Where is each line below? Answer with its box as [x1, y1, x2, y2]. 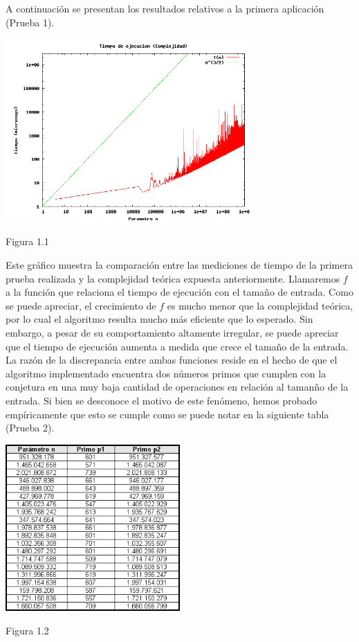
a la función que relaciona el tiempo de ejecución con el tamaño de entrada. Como [6, 285, 353, 299]
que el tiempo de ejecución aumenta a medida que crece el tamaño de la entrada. [6, 339, 349, 353]
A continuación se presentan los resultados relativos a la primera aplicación [6, 1, 324, 15]
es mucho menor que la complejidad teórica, [167, 298, 353, 312]
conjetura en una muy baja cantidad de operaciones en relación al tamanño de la [6, 380, 349, 394]
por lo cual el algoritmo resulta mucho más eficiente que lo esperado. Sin [6, 312, 313, 326]
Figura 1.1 [6, 234, 49, 249]
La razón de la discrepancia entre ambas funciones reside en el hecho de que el [6, 353, 338, 367]
